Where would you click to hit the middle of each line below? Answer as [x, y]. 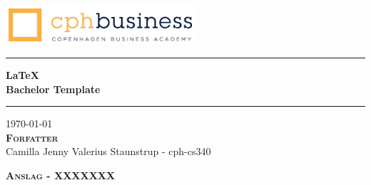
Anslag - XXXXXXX [61, 175]
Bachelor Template [53, 89]
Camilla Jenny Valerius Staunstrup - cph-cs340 [108, 151]
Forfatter [32, 137]
